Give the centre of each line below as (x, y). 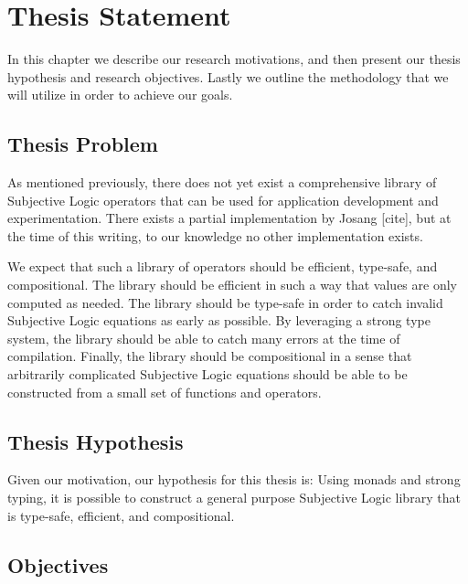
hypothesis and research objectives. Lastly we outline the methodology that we (228, 76)
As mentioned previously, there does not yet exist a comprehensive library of (222, 182)
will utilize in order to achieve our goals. (120, 95)
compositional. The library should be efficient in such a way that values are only (232, 285)
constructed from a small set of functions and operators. (165, 392)
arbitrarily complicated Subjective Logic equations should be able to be (207, 374)
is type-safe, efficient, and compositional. (121, 515)
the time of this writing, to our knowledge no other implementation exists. (215, 235)
